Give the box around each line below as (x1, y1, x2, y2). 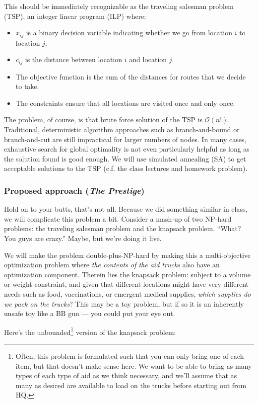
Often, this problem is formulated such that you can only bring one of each (15, 351, 244, 361)
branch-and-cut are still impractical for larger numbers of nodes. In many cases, (4, 134, 247, 144)
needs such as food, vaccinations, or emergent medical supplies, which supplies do (4, 289, 251, 299)
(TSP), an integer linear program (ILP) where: (4, 10, 146, 21)
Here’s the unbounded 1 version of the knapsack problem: (4, 325, 176, 337)
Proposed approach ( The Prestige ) (4, 184, 145, 196)
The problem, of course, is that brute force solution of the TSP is (4, 114, 203, 125)
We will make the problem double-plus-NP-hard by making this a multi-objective (4, 249, 251, 260)
